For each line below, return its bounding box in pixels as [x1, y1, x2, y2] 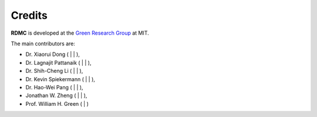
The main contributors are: [11, 40, 76, 47]
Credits [11, 9, 48, 22]
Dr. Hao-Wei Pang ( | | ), [25, 83, 83, 91]
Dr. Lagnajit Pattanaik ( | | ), [25, 59, 92, 66]
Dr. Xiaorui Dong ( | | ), [25, 51, 80, 58]
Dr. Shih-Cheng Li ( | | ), [25, 68, 83, 75]
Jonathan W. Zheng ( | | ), [25, 92, 87, 99]
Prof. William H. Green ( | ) [25, 100, 89, 107]
